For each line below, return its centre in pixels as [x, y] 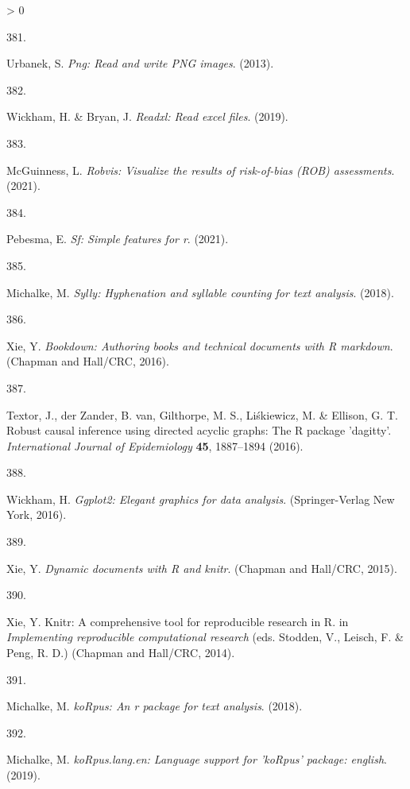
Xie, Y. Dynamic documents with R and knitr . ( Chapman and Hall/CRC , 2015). [202, 568]
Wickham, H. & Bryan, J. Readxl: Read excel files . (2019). [147, 116]
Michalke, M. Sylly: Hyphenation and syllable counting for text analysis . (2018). [200, 292]
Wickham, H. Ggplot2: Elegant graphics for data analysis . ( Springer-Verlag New [201, 499]
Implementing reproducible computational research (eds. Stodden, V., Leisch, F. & [205, 637]
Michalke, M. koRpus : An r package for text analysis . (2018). [155, 706]
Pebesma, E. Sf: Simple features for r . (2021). [118, 239]
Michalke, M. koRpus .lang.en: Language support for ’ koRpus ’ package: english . [197, 759]
